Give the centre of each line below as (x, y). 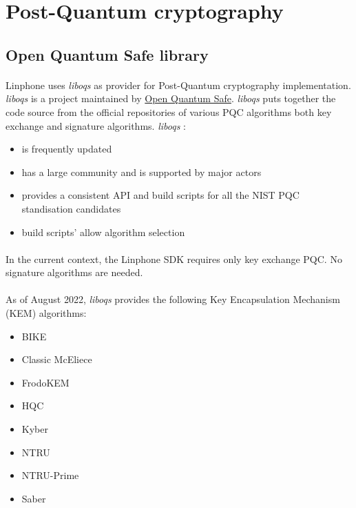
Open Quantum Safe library (107, 54)
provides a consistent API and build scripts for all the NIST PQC (160, 195)
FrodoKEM (45, 382)
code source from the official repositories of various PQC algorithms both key (169, 111)
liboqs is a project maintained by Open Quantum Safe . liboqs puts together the (171, 98)
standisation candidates (71, 208)
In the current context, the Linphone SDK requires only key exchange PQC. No (174, 258)
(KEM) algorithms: (46, 313)
